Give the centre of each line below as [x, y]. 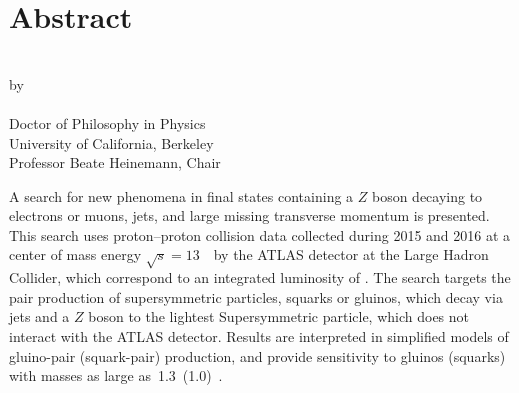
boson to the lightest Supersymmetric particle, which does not [279, 316]
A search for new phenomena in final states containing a [181, 195]
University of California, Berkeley [111, 142]
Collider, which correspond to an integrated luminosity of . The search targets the [260, 277]
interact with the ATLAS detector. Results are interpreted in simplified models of [259, 336]
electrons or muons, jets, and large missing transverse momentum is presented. [249, 215]
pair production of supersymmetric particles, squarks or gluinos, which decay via [256, 296]
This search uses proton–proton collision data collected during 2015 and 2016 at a [260, 234]
